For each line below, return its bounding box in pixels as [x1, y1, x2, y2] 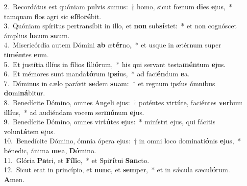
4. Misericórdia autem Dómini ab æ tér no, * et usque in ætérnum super [4, 40, 222, 50]
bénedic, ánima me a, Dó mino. [4, 145, 96, 155]
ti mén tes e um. [4, 49, 49, 59]
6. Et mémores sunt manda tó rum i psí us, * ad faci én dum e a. [4, 69, 190, 79]
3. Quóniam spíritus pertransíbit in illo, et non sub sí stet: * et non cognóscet [4, 21, 237, 31]
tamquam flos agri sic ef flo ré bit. [4, 11, 101, 21]
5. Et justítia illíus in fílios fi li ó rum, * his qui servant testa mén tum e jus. [4, 59, 226, 69]
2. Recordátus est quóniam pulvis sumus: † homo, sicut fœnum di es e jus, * [4, 1, 232, 11]
